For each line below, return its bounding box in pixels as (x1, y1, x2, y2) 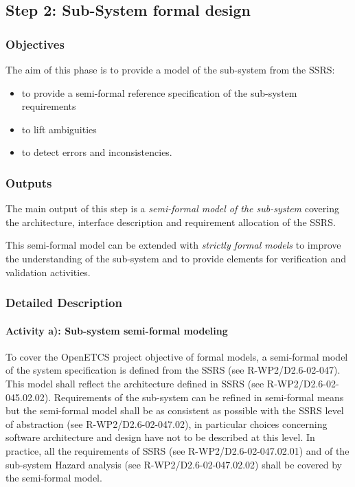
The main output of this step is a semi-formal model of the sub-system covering (5, 201, 339, 216)
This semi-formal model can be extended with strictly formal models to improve (5, 238, 341, 252)
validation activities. (5, 264, 91, 279)
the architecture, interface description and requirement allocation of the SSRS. (5, 214, 336, 229)
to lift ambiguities (21, 122, 97, 136)
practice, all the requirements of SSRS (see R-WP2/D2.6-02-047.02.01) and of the (5, 443, 350, 457)
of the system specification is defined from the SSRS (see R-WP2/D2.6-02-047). (5, 363, 341, 377)
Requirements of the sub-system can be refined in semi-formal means (54, 389, 344, 404)
